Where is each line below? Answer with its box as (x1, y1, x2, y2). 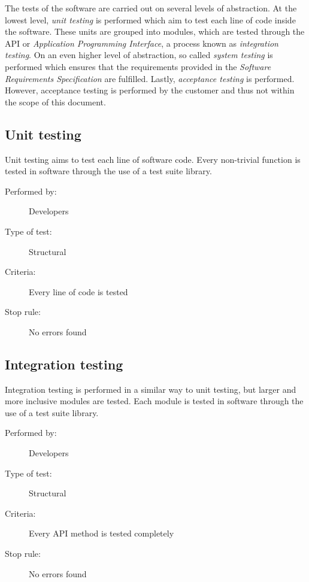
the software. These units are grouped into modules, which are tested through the (5, 25, 305, 38)
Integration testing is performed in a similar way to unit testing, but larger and (5, 383, 296, 395)
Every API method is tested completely (29, 527, 174, 539)
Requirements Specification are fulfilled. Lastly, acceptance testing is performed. (5, 72, 295, 84)
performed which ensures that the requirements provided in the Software (5, 60, 271, 72)
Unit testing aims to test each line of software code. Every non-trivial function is (5, 153, 301, 165)
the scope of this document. (5, 95, 106, 108)
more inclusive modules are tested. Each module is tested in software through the (5, 395, 304, 407)
